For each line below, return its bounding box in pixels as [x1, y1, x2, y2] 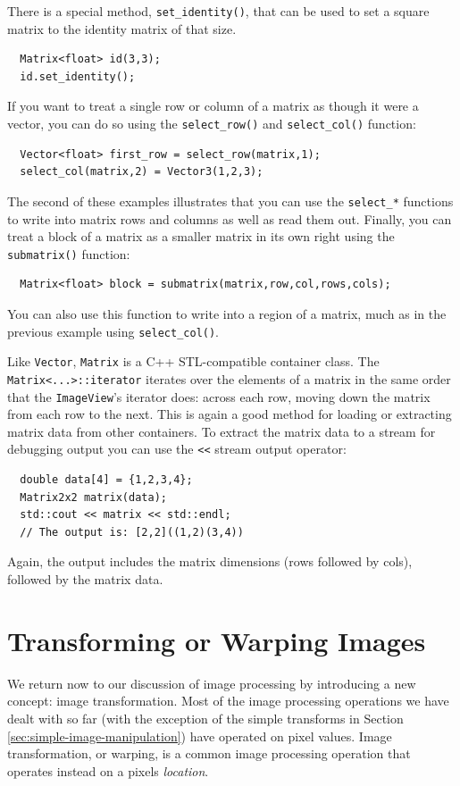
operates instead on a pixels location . [7, 761, 209, 780]
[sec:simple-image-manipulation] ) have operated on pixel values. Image [7, 726, 392, 745]
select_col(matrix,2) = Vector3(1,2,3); [20, 165, 263, 179]
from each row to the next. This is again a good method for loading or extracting [7, 405, 452, 423]
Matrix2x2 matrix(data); [20, 490, 167, 504]
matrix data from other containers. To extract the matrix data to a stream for [7, 422, 436, 440]
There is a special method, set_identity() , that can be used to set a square [7, 2, 430, 20]
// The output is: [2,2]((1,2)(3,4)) [20, 525, 244, 539]
